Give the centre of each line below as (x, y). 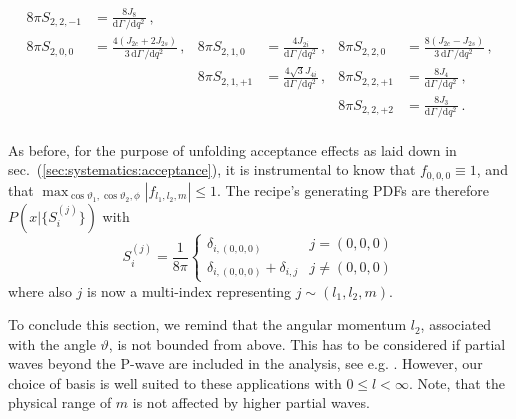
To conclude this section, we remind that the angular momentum (207, 324)
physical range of (60, 402)
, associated (456, 324)
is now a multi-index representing (188, 290)
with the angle (52, 343)
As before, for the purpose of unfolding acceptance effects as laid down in (232, 149)
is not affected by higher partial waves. (251, 402)
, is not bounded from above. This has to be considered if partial (307, 343)
